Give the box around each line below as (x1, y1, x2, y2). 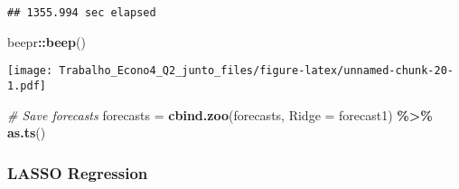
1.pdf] (7, 79, 46, 92)
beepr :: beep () (7, 32, 86, 51)
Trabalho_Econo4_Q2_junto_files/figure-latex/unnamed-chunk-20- (59, 64, 454, 78)
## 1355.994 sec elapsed (7, 6, 156, 19)
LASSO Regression (7, 161, 148, 184)
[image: (7, 64, 53, 78)
